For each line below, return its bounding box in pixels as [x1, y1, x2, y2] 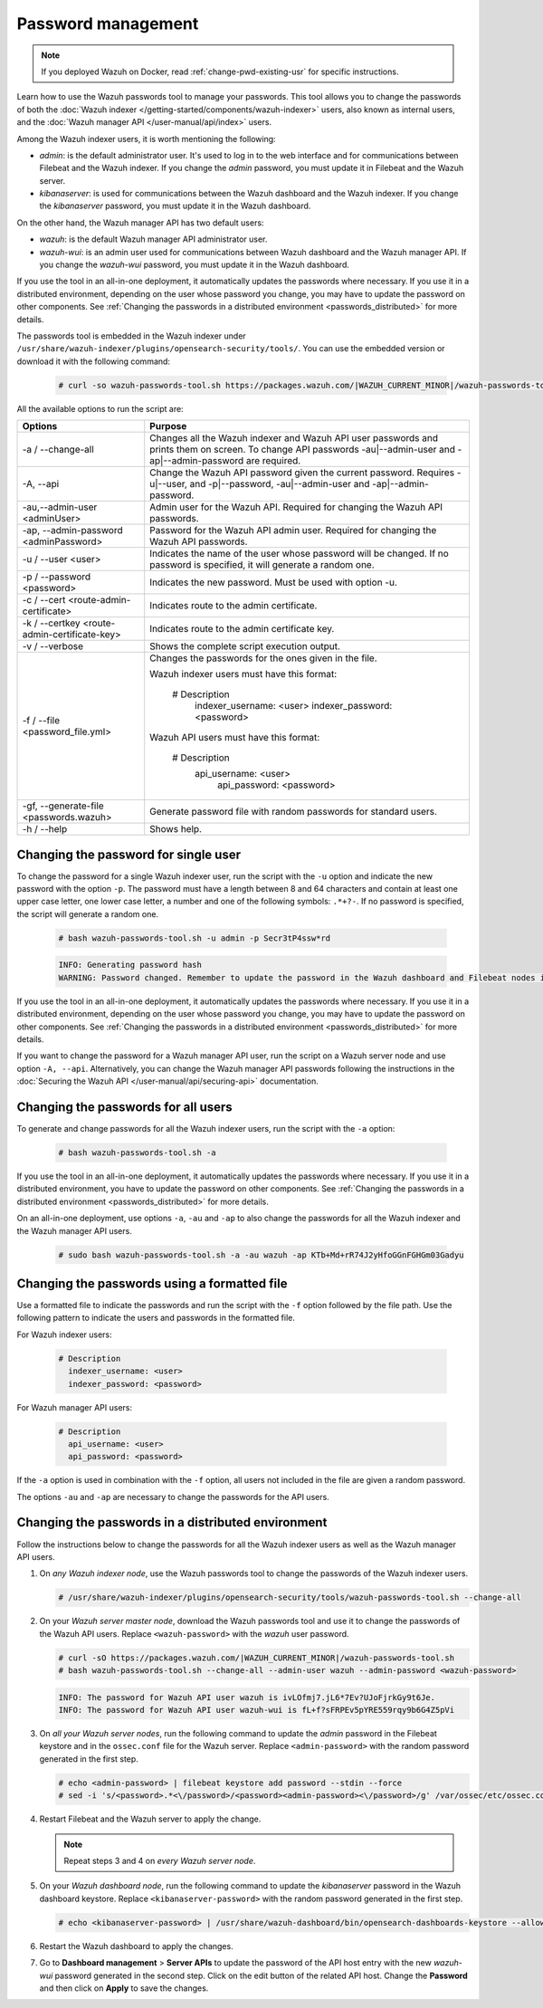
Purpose [149, 420, 187, 433]
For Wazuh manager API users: [16, 1401, 133, 1412]
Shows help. [149, 823, 203, 836]
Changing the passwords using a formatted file [16, 1276, 289, 1291]
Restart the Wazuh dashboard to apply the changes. [39, 1940, 234, 1951]
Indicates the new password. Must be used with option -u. [149, 576, 398, 588]
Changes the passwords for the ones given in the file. [149, 652, 377, 665]
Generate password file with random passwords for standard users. [149, 806, 438, 818]
